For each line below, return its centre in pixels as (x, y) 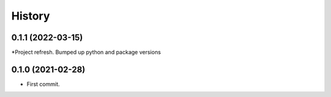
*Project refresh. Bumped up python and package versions (86, 52)
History (31, 16)
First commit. (43, 84)
